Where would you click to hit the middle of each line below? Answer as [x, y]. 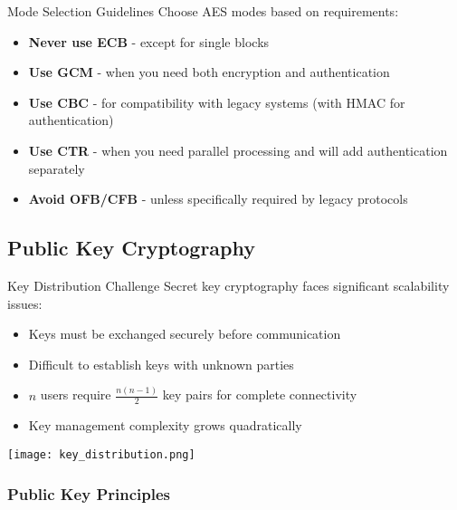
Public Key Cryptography [132, 248]
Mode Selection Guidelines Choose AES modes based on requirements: [203, 11]
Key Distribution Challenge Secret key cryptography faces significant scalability [228, 285]
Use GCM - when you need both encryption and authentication [209, 72]
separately [57, 168]
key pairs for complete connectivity [260, 395]
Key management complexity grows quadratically [165, 425]
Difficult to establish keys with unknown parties [161, 364]
